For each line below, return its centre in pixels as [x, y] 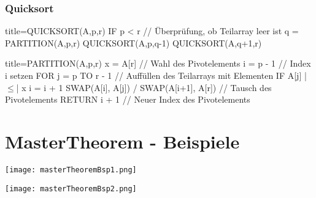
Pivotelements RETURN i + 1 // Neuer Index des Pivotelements [128, 99]
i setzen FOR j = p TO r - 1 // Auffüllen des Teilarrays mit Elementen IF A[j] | [156, 75]
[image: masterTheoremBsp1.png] [71, 170]
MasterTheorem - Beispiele [122, 141]
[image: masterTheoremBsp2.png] [71, 189]
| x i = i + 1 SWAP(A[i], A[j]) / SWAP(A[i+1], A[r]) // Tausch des [144, 87]
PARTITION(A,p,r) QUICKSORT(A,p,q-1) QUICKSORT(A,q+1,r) [133, 42]
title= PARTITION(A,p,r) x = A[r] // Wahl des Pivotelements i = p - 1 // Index [158, 63]
